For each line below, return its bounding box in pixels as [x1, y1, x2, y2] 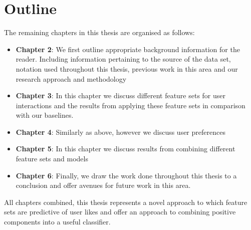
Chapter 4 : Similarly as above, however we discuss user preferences [16, 126, 225, 137]
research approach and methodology [16, 73, 127, 84]
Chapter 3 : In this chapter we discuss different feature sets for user [16, 90, 226, 101]
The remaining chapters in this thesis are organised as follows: [4, 27, 195, 38]
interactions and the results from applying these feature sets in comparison [16, 100, 245, 110]
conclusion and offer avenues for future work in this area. [16, 180, 191, 190]
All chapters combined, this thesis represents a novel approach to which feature [4, 196, 247, 207]
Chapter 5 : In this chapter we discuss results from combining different [16, 143, 235, 154]
